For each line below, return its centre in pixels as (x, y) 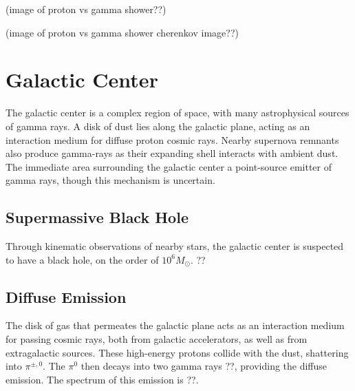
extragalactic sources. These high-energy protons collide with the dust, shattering (177, 352)
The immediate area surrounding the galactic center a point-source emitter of (169, 166)
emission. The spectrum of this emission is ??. (102, 379)
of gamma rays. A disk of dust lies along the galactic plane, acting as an (158, 126)
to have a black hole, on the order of (82, 259)
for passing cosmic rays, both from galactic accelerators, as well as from (157, 339)
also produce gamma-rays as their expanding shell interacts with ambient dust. (172, 153)
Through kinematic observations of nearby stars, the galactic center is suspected (175, 246)
